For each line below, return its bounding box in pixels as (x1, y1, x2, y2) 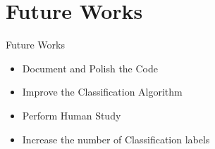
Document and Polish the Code (22, 60, 158, 75)
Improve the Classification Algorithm (22, 84, 183, 99)
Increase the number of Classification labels (22, 131, 210, 146)
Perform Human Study (22, 108, 121, 122)
